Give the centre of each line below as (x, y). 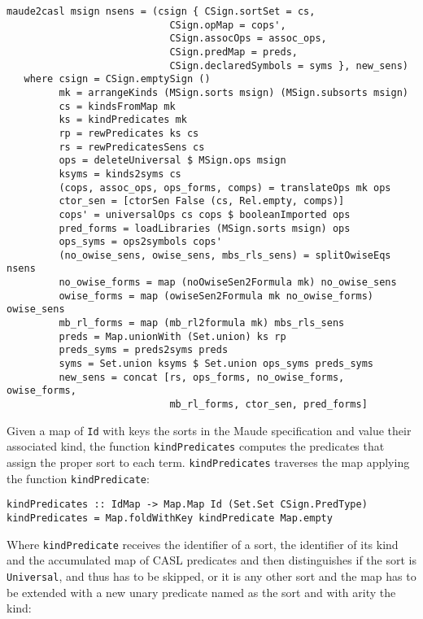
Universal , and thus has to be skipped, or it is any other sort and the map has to (211, 575)
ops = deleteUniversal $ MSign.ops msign (172, 161)
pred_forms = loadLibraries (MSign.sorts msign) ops (205, 228)
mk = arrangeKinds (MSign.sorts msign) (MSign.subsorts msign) (233, 92)
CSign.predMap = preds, (233, 52)
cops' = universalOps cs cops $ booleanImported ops (205, 214)
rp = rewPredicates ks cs (129, 133)
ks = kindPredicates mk (123, 120)
